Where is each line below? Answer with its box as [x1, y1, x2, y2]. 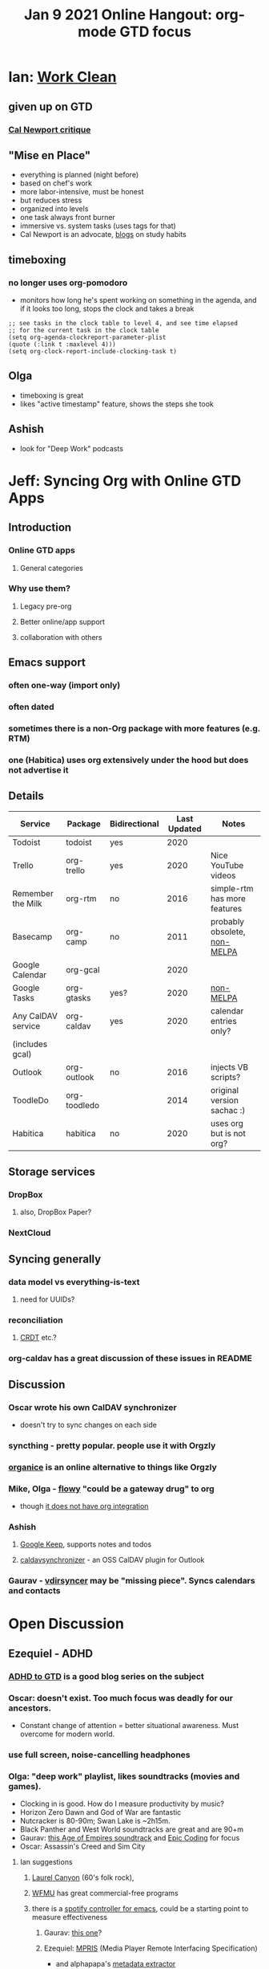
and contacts [8, 1585, 61, 1596]
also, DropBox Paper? [19, 1207, 92, 1217]
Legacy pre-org [19, 601, 72, 611]
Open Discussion [8, 1615, 124, 1633]
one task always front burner [19, 213, 116, 222]
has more [211, 893, 247, 904]
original [211, 1084, 239, 1095]
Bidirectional [109, 817, 159, 829]
